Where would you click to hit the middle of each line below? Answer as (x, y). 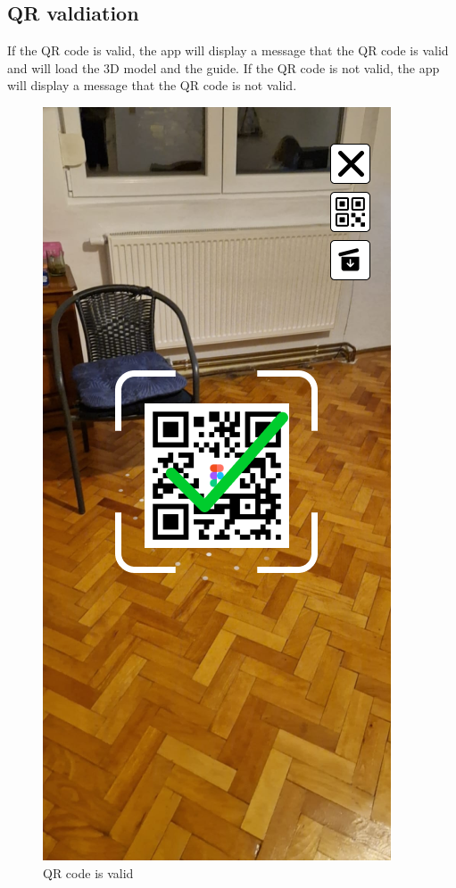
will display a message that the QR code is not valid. (152, 85)
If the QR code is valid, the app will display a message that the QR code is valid (228, 50)
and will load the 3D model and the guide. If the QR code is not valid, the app (224, 67)
